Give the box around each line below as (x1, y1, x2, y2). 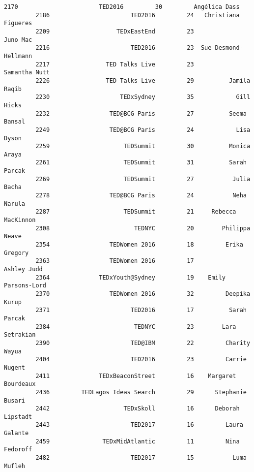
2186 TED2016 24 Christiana (35, 11, 240, 19)
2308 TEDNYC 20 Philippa (35, 224, 251, 232)
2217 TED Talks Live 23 (35, 61, 194, 68)
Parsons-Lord (4, 282, 46, 289)
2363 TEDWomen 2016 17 (35, 257, 194, 265)
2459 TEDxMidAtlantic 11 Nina (35, 438, 240, 445)
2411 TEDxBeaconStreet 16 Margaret (35, 372, 236, 379)
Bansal (4, 118, 25, 126)
